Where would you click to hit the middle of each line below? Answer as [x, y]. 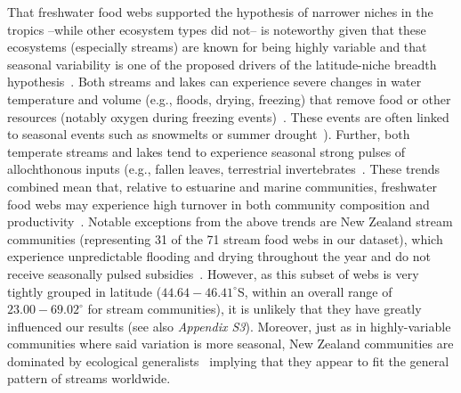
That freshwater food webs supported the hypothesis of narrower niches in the [220, 12]
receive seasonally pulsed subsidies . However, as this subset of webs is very [213, 273]
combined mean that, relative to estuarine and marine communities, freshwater [222, 186]
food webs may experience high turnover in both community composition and [218, 204]
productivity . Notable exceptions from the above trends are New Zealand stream [230, 221]
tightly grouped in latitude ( [85, 291]
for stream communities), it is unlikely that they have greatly [255, 309]
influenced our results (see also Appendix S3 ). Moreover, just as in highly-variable [229, 326]
